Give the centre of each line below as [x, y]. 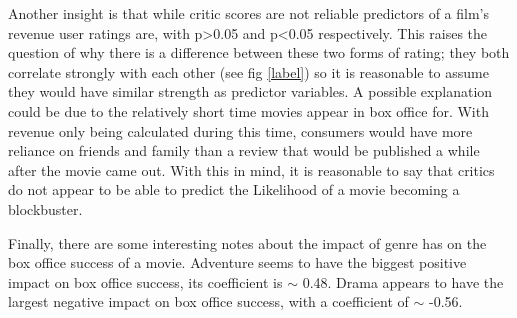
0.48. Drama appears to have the [403, 281]
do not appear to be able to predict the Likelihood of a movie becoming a [234, 189]
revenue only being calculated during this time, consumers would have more [240, 130]
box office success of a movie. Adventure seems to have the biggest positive [237, 262]
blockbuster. [45, 208]
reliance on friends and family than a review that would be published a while [244, 150]
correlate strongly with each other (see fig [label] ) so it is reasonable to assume [248, 71]
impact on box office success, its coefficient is [145, 281]
